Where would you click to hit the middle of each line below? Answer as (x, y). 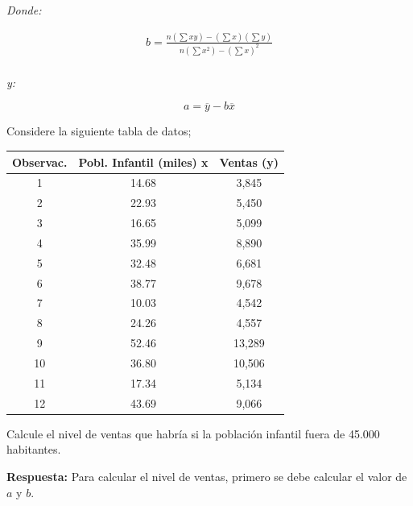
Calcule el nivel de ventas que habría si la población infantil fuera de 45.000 (193, 433)
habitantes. (34, 449)
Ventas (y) (249, 162)
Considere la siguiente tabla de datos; (99, 131)
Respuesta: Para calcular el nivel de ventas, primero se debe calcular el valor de (207, 476)
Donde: (24, 10)
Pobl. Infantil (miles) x (143, 162)
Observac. (40, 162)
